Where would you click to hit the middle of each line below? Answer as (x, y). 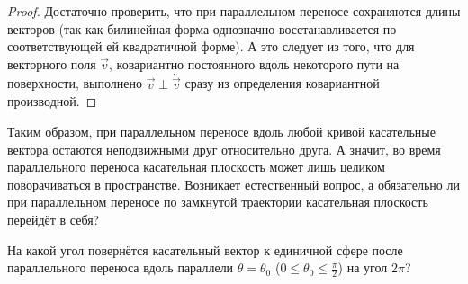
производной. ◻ (52, 101)
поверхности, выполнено (75, 83)
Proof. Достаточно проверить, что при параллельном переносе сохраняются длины (234, 11)
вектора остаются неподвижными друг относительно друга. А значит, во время (224, 149)
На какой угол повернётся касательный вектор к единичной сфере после (205, 249)
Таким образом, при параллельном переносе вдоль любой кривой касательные (221, 131)
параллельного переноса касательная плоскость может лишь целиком (196, 167)
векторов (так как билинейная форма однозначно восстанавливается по (202, 28)
